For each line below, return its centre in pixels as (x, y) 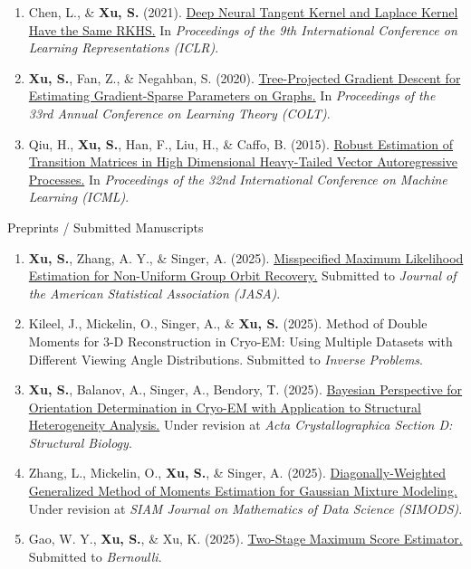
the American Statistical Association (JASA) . (154, 293)
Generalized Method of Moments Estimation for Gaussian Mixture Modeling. (243, 491)
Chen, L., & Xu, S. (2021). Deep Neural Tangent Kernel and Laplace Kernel (243, 12)
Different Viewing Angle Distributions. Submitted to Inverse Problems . (226, 359)
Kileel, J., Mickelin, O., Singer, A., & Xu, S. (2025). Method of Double (228, 323)
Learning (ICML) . (79, 197)
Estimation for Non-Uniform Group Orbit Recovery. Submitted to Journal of (242, 275)
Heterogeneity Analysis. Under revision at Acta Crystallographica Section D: (240, 425)
